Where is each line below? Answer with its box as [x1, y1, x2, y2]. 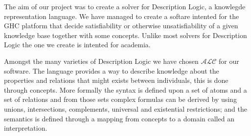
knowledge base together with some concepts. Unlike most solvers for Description [4, 30, 247, 40]
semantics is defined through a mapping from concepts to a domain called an [4, 113, 234, 123]
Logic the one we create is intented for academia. [4, 39, 151, 50]
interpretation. [4, 123, 47, 133]
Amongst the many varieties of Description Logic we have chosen [4, 56, 199, 66]
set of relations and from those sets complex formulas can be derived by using [4, 94, 237, 104]
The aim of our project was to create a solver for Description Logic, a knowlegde [4, 1, 246, 11]
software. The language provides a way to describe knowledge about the [4, 65, 219, 76]
